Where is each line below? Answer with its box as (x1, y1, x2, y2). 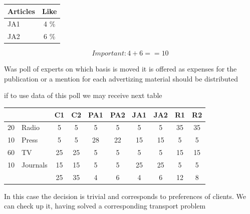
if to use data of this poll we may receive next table (4, 90, 162, 100)
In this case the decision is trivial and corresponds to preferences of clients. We (4, 190, 246, 201)
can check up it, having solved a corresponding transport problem (4, 200, 206, 211)
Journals (22, 159, 48, 169)
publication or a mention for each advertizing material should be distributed (4, 73, 238, 83)
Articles (8, 5, 35, 16)
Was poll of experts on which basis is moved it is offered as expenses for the (4, 63, 237, 74)
